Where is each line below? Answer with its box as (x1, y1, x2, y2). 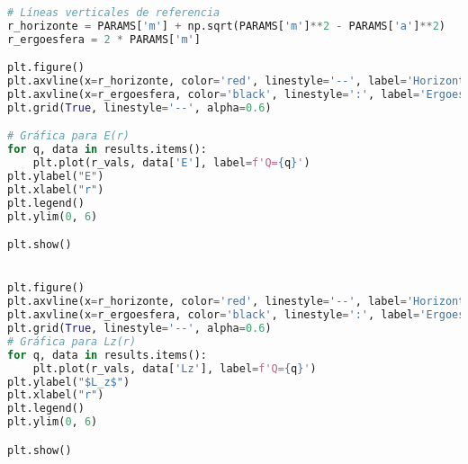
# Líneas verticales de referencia (7, 6, 220, 19)
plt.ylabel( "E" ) (7, 170, 104, 183)
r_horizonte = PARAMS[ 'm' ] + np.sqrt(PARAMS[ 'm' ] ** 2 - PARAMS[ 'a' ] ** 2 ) (7, 19, 445, 32)
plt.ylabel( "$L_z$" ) (7, 375, 130, 388)
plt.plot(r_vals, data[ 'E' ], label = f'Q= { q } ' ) (32, 156, 310, 170)
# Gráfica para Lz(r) (7, 335, 137, 348)
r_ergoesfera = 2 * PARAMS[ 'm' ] (7, 32, 201, 46)
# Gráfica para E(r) (7, 129, 130, 143)
